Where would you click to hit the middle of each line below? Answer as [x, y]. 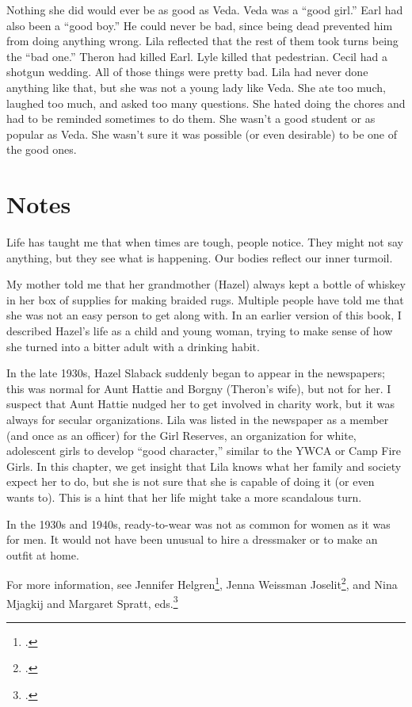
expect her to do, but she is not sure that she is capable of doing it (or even [191, 482]
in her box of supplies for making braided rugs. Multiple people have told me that [205, 299]
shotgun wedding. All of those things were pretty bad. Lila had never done [187, 72]
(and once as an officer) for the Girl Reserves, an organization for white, [181, 435]
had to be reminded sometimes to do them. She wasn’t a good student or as [191, 118]
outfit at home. [43, 554]
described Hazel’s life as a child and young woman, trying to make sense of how [200, 331]
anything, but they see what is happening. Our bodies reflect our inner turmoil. [200, 257]
